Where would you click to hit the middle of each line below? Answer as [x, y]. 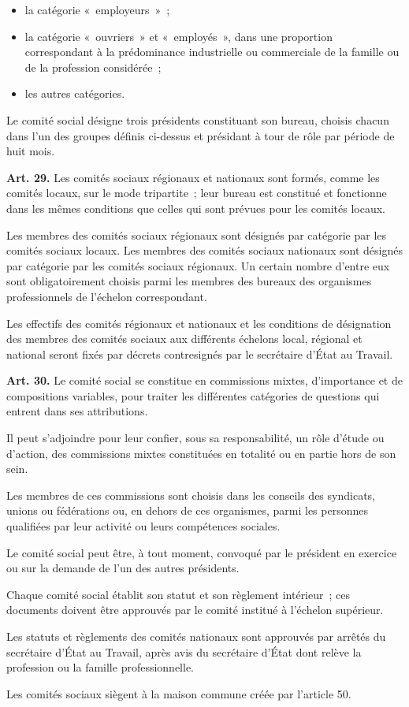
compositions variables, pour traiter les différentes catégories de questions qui [193, 395]
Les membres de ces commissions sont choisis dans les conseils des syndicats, [191, 495]
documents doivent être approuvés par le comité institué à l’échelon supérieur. [195, 610]
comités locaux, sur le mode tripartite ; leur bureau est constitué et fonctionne [197, 193]
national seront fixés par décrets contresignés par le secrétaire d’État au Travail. [200, 353]
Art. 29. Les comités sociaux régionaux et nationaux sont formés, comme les [193, 177]
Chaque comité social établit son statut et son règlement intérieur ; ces [178, 594]
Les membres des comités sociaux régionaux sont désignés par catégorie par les [197, 234]
